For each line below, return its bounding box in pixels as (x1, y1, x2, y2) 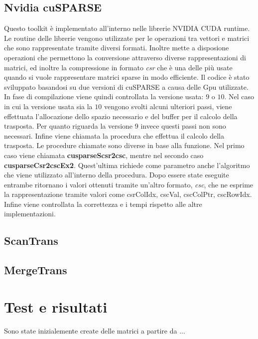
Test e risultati (4, 296, 108, 317)
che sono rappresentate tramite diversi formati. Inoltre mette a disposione (4, 42, 229, 53)
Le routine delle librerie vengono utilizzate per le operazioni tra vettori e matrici (4, 32, 250, 43)
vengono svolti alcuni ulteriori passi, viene (104, 101, 232, 111)
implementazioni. (4, 208, 56, 219)
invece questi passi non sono (140, 121, 226, 131)
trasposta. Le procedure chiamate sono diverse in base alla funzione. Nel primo (4, 140, 245, 151)
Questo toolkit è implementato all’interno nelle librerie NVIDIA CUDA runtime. (4, 23, 250, 33)
